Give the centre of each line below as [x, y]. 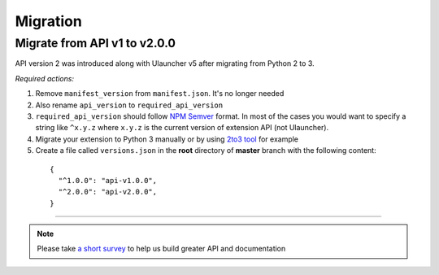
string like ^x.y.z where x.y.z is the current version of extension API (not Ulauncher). [182, 128]
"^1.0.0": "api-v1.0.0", [108, 180]
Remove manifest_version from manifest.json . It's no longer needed [160, 94]
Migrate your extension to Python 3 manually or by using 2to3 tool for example [167, 139]
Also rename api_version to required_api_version [129, 105]
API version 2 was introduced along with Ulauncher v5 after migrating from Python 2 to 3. [165, 63]
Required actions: [45, 78]
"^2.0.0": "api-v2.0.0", [108, 192]
